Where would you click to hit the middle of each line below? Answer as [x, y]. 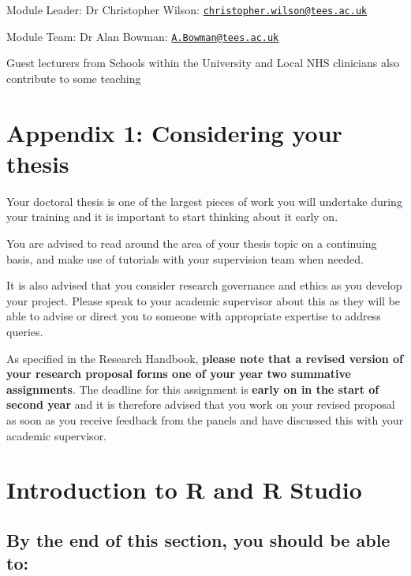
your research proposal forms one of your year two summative [179, 374]
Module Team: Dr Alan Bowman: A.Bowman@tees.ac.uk [143, 36]
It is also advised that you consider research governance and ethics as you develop [204, 285]
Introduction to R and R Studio [184, 490]
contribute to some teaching [74, 78]
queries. [25, 331]
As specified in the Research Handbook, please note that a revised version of [205, 358]
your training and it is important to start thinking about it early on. [172, 217]
